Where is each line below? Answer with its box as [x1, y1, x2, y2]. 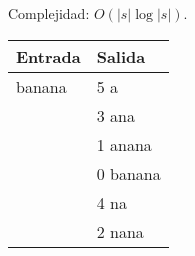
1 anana [96, 132, 152, 156]
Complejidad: [8, 3, 90, 23]
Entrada [16, 44, 81, 68]
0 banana [96, 161, 161, 185]
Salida [96, 44, 146, 68]
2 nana [96, 219, 144, 243]
